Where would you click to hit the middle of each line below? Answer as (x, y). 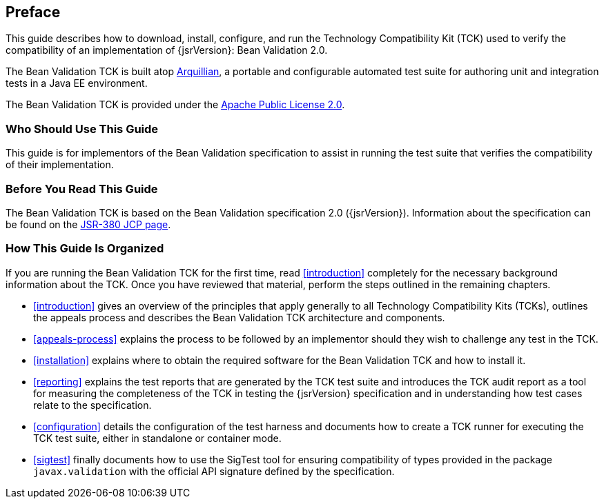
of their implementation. (60, 165)
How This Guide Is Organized (85, 249)
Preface (33, 12)
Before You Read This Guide (82, 189)
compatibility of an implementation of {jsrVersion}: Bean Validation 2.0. (167, 50)
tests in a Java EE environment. (77, 83)
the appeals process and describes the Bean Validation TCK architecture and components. (239, 317)
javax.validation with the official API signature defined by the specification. (214, 471)
